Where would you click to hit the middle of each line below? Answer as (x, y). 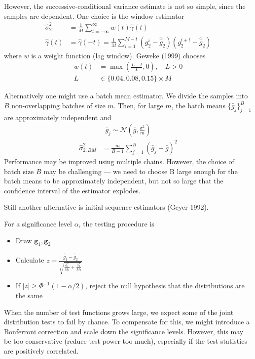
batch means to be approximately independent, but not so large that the (114, 181)
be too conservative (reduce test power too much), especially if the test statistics (126, 341)
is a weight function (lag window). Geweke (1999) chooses (118, 55)
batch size (19, 171)
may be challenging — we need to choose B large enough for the (141, 171)
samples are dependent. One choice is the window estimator (94, 16)
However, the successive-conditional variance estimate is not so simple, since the (125, 6)
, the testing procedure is (116, 223)
